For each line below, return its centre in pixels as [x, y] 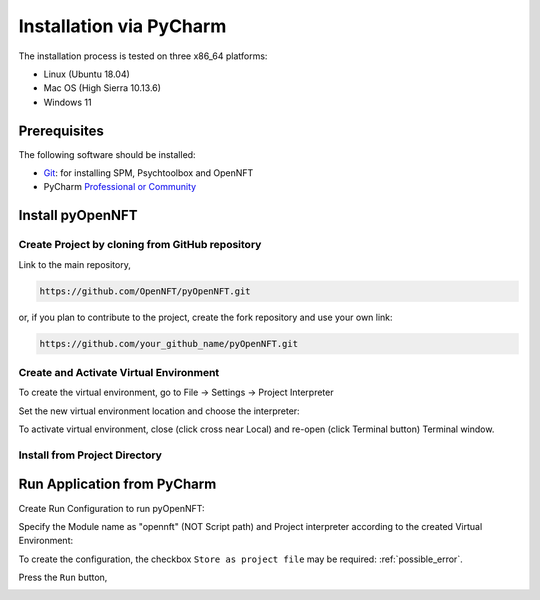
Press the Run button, [63, 577]
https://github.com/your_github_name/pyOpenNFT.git [169, 343]
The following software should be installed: [107, 154]
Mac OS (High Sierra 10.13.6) [102, 88]
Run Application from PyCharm [117, 484]
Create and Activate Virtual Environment [119, 372]
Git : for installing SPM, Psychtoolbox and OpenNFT [148, 173]
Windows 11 [67, 102]
